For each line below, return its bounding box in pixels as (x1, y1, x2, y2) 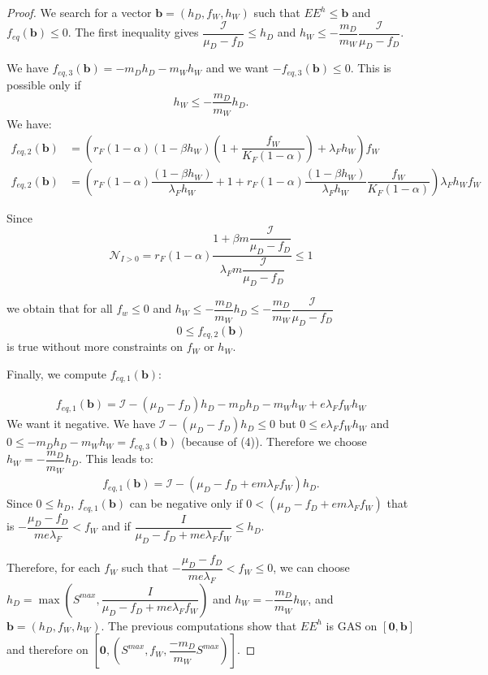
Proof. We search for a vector (6, 4, 152, 20)
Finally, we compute (6, 365, 107, 382)
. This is (350, 59, 391, 76)
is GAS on (326, 617, 378, 634)
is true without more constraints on (6, 338, 183, 355)
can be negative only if (129, 495, 243, 512)
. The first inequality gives (67, 24, 199, 41)
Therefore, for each (6, 559, 101, 576)
